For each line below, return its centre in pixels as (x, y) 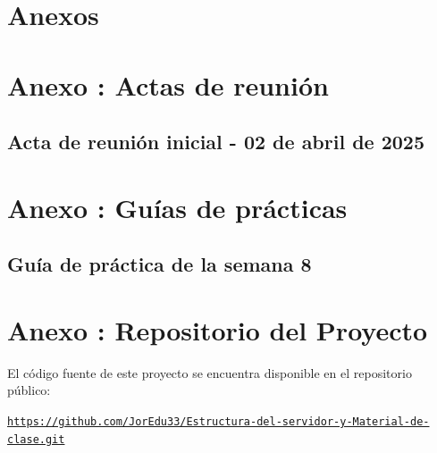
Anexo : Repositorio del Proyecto (218, 329)
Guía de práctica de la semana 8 (160, 264)
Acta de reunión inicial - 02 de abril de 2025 (216, 142)
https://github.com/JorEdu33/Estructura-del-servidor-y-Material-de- (218, 422)
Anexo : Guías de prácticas (177, 207)
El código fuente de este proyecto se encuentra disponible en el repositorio (210, 372)
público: (29, 390)
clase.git (36, 439)
